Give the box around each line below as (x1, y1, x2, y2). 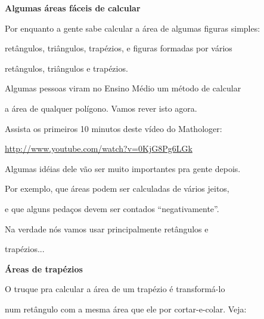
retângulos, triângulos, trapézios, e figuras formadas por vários (5, 42, 232, 54)
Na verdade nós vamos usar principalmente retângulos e (5, 222, 209, 235)
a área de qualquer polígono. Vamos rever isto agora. (5, 102, 197, 114)
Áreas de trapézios (5, 262, 83, 275)
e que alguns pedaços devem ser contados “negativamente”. (5, 202, 219, 214)
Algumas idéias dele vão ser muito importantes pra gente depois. (5, 162, 241, 174)
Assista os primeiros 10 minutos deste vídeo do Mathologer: (5, 122, 222, 134)
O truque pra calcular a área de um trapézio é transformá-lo (5, 283, 225, 295)
